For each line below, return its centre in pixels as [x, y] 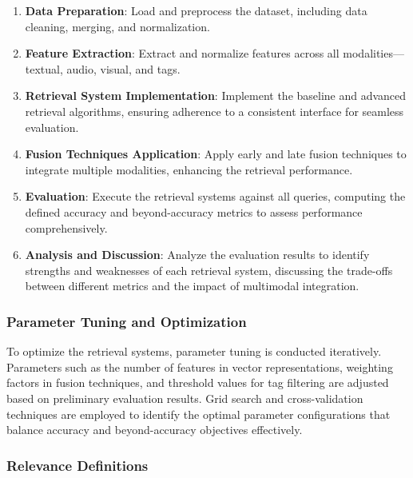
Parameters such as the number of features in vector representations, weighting [200, 366]
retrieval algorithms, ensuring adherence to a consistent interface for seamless [214, 111]
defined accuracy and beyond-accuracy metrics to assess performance [194, 211]
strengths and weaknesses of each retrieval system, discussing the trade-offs [209, 270]
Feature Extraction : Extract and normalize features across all [182, 53]
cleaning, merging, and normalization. [117, 26]
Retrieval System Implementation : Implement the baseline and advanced [216, 96]
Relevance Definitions [77, 465]
